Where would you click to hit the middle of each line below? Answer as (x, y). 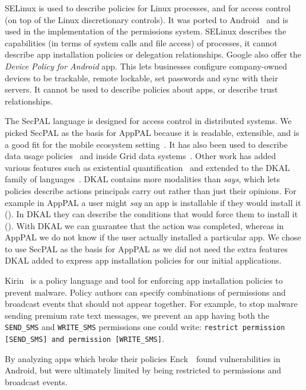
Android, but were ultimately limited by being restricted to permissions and (143, 370)
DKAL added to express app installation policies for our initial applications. (143, 260)
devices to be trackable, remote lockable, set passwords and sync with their (141, 77)
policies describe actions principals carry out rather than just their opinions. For (151, 190)
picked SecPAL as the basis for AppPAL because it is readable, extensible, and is (152, 132)
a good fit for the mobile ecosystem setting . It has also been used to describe (146, 144)
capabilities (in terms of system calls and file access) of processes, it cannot (141, 42)
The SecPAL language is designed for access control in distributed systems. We (148, 121)
